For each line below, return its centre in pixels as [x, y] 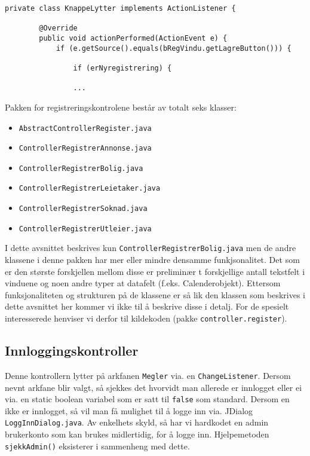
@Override [58, 28]
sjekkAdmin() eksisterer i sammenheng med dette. [97, 446]
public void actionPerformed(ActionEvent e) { [133, 38]
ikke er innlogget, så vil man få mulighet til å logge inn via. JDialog [129, 410]
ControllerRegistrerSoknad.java [83, 209]
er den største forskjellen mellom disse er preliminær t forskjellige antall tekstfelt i [155, 271]
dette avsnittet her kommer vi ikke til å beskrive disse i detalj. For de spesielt [147, 306]
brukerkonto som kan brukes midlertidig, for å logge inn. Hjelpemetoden [137, 434]
